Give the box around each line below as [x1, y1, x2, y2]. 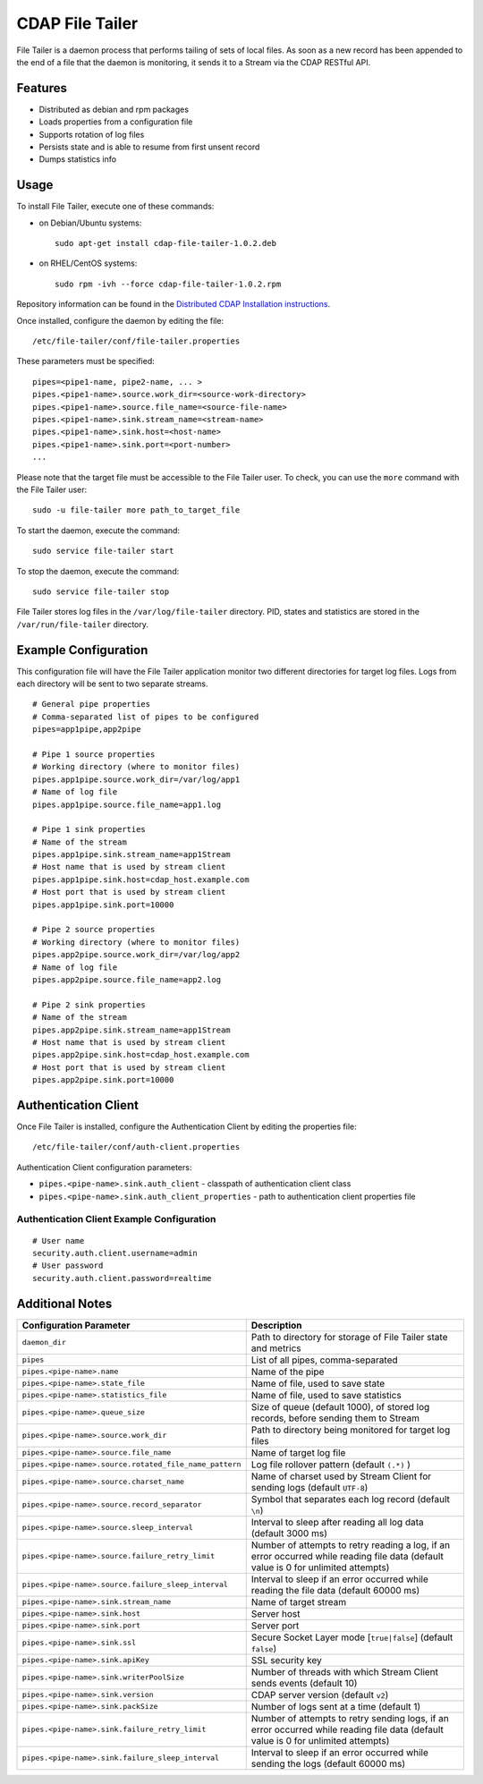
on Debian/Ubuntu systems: [38, 217, 142, 228]
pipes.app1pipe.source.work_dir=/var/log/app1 [32, 774, 241, 785]
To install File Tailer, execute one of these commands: [16, 201, 215, 212]
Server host [250, 1607, 301, 1619]
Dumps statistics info [38, 154, 116, 165]
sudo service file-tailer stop [32, 586, 170, 597]
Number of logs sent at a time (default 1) [250, 1700, 421, 1712]
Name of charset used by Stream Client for [250, 1470, 432, 1482]
